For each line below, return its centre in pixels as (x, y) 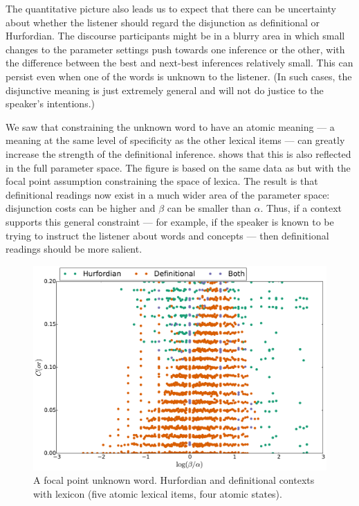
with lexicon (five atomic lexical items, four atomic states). (158, 493)
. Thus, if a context (301, 208)
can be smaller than (209, 208)
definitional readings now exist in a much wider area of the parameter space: (168, 194)
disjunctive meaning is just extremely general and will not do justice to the (165, 90)
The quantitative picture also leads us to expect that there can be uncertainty (171, 8)
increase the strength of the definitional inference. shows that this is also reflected (178, 153)
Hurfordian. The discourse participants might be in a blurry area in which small (175, 36)
